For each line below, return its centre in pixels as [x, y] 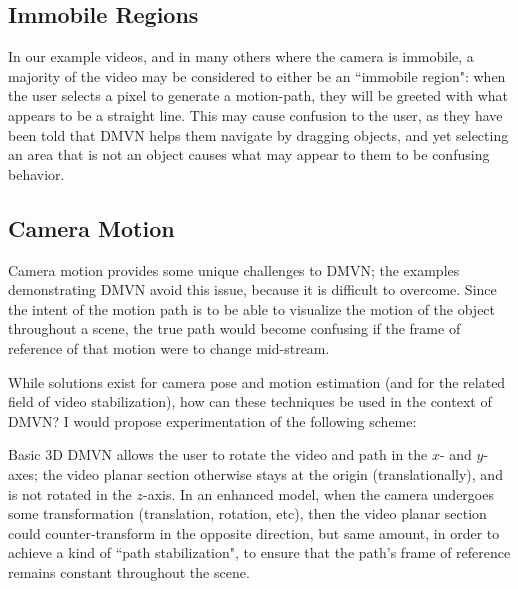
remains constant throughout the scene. [129, 571]
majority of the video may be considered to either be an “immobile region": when [257, 75]
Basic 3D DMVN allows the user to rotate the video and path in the [218, 454]
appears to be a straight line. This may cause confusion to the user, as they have [255, 114]
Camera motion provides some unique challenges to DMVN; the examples [234, 269]
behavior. [36, 173]
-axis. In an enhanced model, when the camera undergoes [318, 493]
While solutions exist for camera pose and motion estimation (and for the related [257, 381]
